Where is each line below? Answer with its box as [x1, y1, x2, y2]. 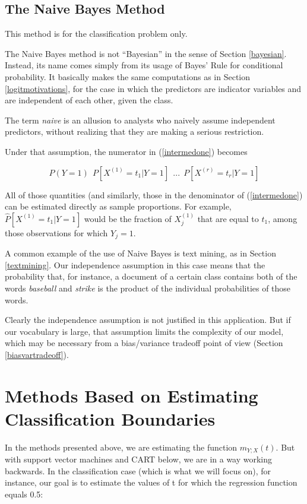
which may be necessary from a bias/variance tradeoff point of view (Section [5, 337, 283, 349]
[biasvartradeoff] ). [5, 348, 69, 360]
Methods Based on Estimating [5, 383, 258, 407]
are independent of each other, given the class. [5, 94, 173, 106]
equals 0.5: [5, 488, 43, 500]
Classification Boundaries [5, 406, 216, 430]
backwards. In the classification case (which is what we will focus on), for [5, 464, 271, 477]
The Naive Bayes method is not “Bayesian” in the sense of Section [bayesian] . [5, 47, 287, 59]
